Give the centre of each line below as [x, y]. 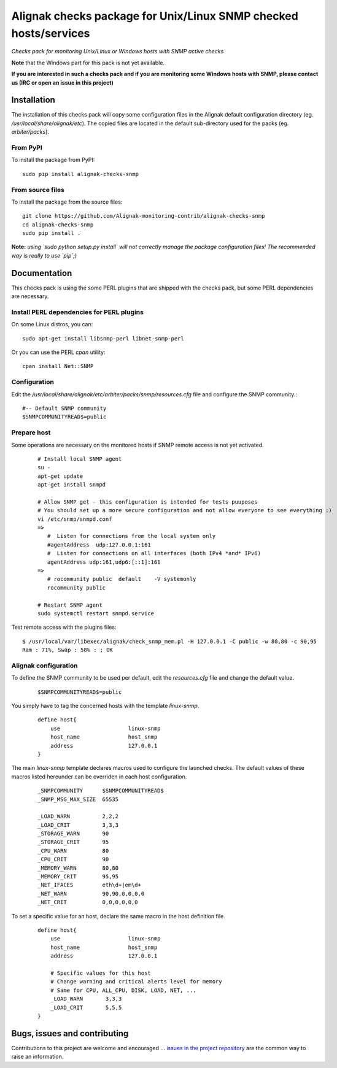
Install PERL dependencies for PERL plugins [78, 312]
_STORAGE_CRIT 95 [73, 842]
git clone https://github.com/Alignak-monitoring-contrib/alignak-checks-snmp [144, 216]
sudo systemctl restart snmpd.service [96, 613]
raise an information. [37, 1057]
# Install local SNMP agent [80, 459]
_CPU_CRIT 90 [73, 859]
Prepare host [31, 432]
